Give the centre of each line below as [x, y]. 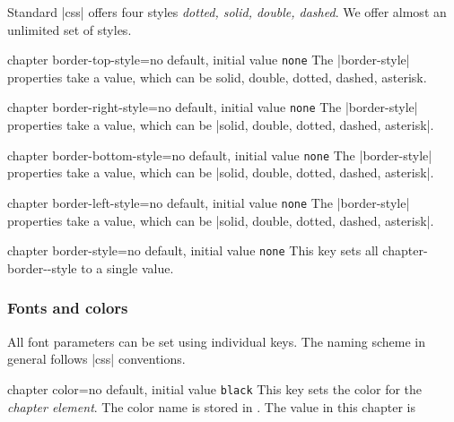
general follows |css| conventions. [96, 359]
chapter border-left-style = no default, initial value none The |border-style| [209, 202]
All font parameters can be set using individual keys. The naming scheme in [216, 341]
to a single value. [127, 267]
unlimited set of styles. [70, 29]
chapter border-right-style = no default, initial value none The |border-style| [213, 107]
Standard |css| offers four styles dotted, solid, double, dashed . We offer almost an [227, 12]
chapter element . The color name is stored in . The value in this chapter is [211, 406]
